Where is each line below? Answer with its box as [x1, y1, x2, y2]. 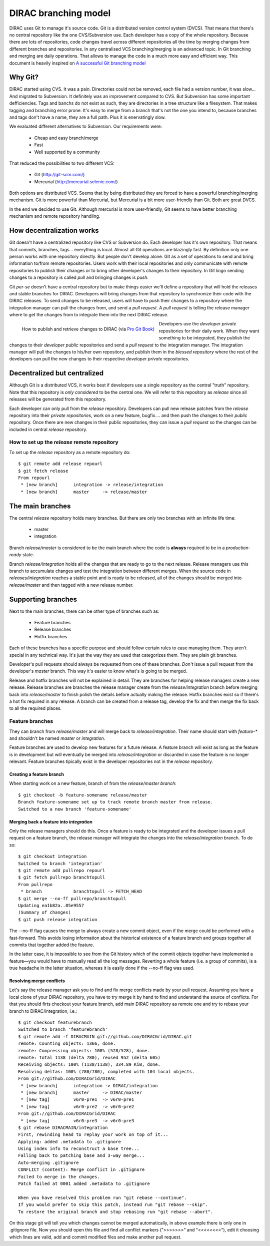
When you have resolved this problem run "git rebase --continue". [18, 1194, 187, 1200]
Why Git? [9, 73, 39, 82]
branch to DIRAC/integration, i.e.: [9, 1008, 77, 1014]
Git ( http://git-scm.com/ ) [34, 172, 85, 178]
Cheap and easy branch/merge [34, 135, 98, 141]
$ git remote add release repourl [18, 461, 102, 467]
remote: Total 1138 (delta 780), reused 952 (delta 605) [18, 1054, 161, 1060]
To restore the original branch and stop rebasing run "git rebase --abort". [18, 1209, 213, 1214]
